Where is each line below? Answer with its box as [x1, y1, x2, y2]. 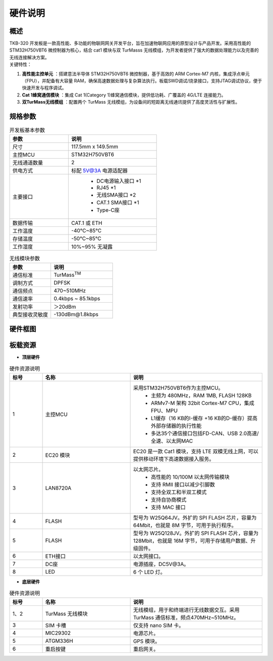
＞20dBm [54, 303, 76, 310]
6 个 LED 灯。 [133, 569, 166, 576]
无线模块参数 [9, 255, 40, 262]
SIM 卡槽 [45, 622, 67, 629]
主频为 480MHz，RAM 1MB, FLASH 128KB [151, 392, 252, 399]
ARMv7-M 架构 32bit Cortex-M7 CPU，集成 [151, 400, 255, 407]
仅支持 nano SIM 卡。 [133, 622, 184, 629]
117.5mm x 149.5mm [71, 143, 118, 150]
